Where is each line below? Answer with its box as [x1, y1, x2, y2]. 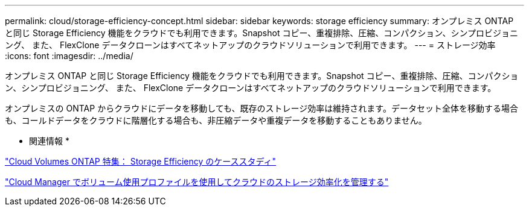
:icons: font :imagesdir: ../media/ [5, 51, 133, 61]
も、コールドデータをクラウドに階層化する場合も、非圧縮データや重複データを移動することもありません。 [5, 115, 427, 125]
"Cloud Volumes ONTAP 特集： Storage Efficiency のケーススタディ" [5, 156, 277, 166]
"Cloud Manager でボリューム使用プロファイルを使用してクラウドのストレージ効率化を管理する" [5, 177, 389, 187]
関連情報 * [29, 136, 69, 146]
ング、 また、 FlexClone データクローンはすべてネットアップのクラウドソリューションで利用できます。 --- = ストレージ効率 [5, 40, 496, 50]
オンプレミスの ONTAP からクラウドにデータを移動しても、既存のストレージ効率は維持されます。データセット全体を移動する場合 [5, 103, 518, 113]
